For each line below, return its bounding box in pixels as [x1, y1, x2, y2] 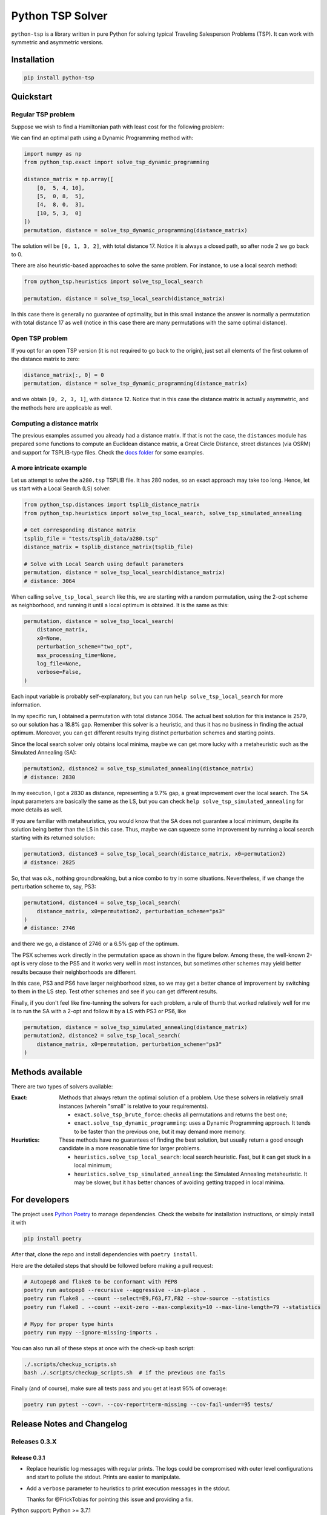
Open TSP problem [11, 334, 68, 342]
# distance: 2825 [24, 859, 76, 866]
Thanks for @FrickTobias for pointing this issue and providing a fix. [26, 1496, 193, 1503]
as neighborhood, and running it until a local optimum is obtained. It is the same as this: [11, 602, 230, 609]
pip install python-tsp [24, 74, 95, 81]
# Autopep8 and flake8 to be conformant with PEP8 [24, 1278, 178, 1285]
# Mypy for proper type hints [24, 1320, 114, 1327]
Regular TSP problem [11, 110, 75, 119]
